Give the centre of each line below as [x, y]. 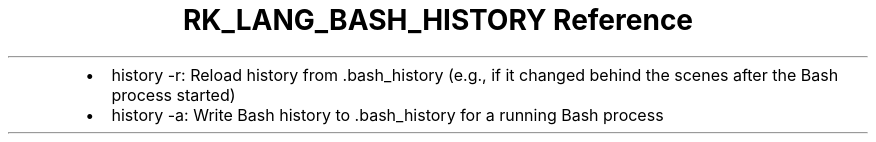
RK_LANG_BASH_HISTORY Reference [438, 20]
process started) [173, 94]
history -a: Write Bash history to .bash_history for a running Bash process [387, 114]
